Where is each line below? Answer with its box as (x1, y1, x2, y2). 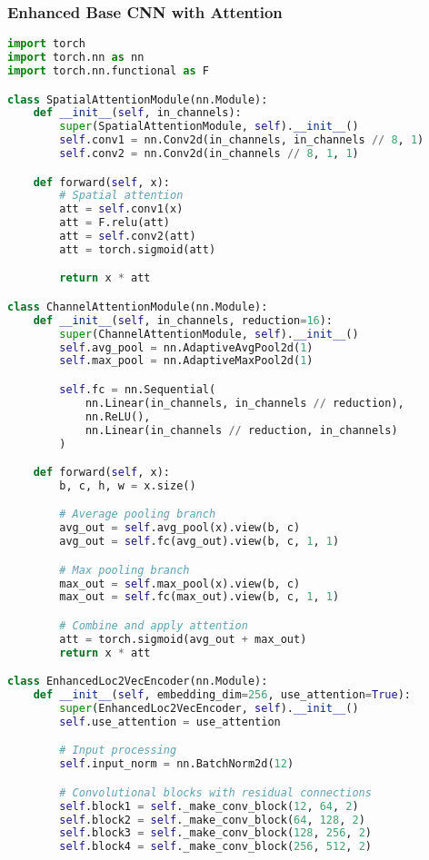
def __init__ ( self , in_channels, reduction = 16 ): (33, 313, 334, 327)
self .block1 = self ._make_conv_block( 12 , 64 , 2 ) (59, 799, 359, 813)
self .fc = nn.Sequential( (59, 383, 216, 396)
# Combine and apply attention (59, 619, 248, 632)
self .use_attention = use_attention (59, 715, 281, 728)
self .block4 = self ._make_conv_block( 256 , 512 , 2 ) (59, 840, 373, 854)
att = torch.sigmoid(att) (59, 242, 216, 256)
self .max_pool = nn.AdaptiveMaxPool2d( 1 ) (59, 354, 314, 368)
